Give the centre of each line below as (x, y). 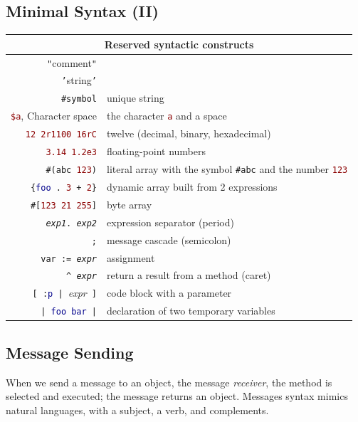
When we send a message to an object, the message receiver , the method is (169, 382)
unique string (136, 98)
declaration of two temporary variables (191, 311)
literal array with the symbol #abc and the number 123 (227, 168)
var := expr (69, 259)
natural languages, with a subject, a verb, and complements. (137, 410)
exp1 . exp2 (72, 223)
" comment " (72, 62)
